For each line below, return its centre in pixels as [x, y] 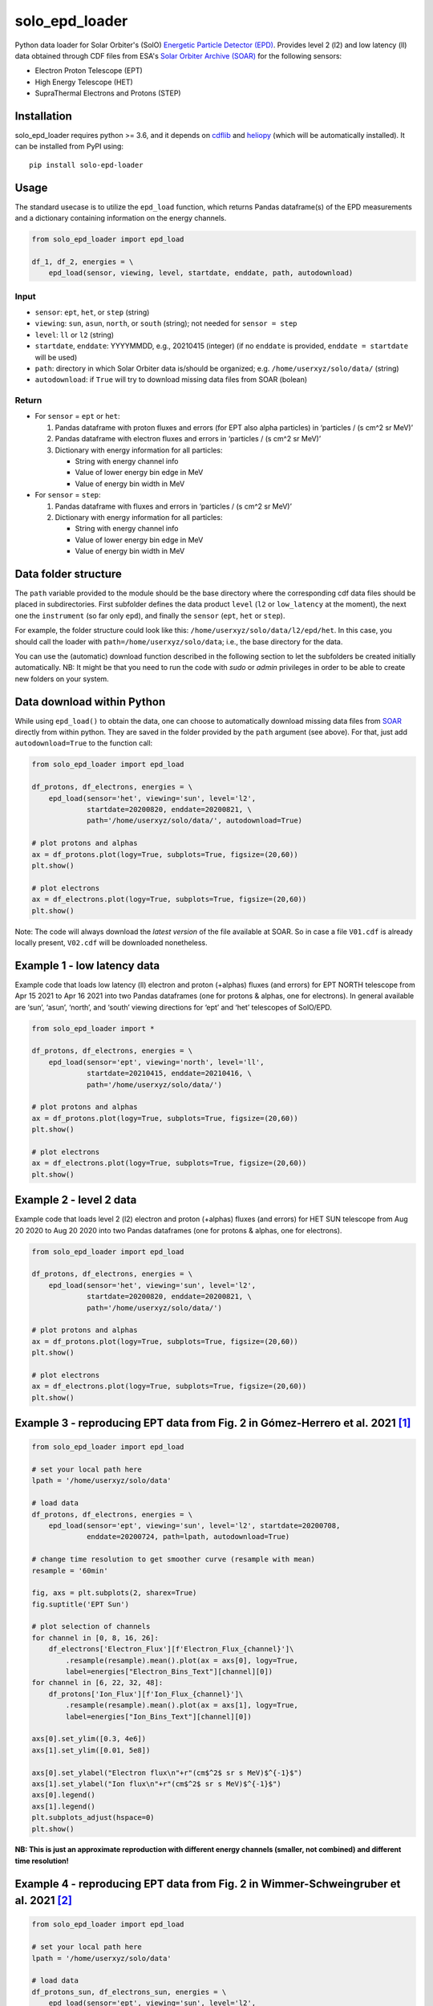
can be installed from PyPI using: [69, 146]
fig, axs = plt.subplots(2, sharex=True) [114, 1593]
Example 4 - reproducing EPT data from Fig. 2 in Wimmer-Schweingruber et [208, 1884]
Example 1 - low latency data [87, 966]
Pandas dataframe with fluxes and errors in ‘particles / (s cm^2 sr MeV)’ [174, 506]
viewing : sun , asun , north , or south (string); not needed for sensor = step [166, 323]
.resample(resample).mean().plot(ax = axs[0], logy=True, [182, 1660]
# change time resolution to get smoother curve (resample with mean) [174, 1559]
